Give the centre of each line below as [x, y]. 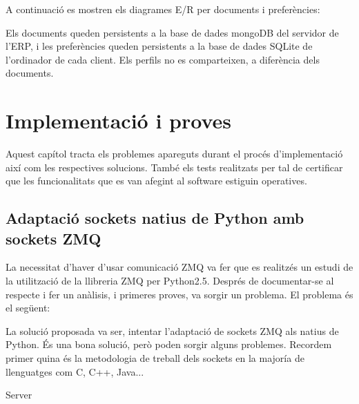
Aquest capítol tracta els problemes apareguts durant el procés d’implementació [174, 154]
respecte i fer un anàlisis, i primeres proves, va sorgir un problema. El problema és [179, 294]
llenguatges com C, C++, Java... [75, 371]
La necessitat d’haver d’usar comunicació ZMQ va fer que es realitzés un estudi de [179, 267]
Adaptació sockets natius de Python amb [155, 218]
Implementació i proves [119, 121]
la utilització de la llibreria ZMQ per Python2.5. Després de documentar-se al [170, 281]
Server [19, 395]
